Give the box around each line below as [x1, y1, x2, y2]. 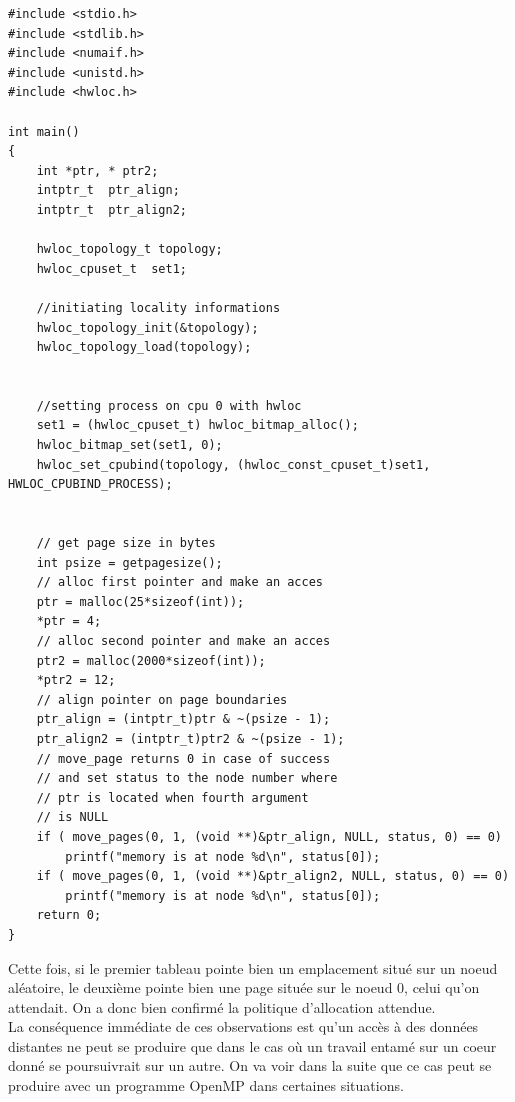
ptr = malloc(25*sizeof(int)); [36, 594, 245, 609]
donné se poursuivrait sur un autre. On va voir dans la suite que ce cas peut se [8, 1055, 492, 1076]
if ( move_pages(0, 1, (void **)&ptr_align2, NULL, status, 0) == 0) [36, 869, 510, 884]
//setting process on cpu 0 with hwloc [36, 398, 302, 413]
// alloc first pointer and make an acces [36, 575, 323, 590]
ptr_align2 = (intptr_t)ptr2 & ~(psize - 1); [36, 731, 345, 746]
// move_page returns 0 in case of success [36, 751, 331, 766]
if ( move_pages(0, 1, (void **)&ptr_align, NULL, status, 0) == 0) [36, 829, 502, 844]
